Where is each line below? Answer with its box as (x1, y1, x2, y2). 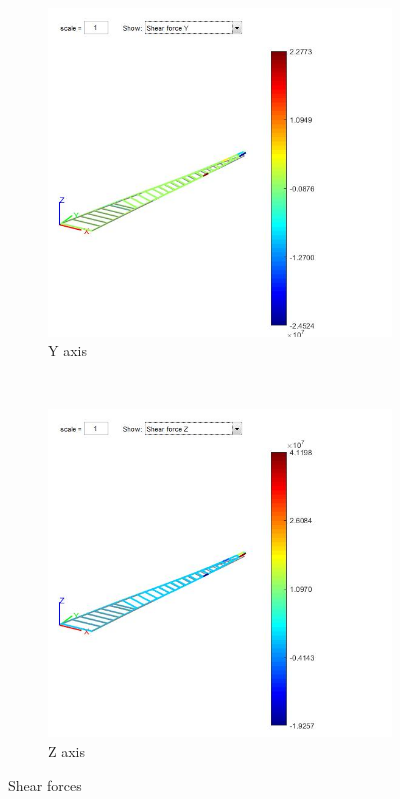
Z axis (48, 740, 86, 761)
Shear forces (8, 774, 82, 795)
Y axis (48, 340, 87, 361)
